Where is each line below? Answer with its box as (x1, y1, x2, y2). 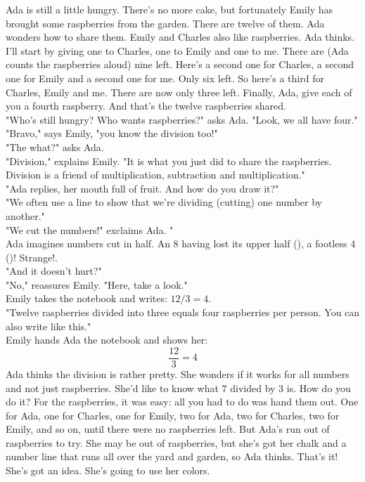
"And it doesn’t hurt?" (6, 263, 102, 278)
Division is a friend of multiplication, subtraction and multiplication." (6, 167, 305, 182)
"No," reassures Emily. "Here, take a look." (6, 277, 188, 292)
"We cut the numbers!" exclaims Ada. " (6, 222, 174, 237)
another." (6, 208, 45, 223)
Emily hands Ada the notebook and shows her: (6, 332, 208, 347)
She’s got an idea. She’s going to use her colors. (6, 463, 210, 478)
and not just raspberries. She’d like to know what (6, 380, 219, 395)
